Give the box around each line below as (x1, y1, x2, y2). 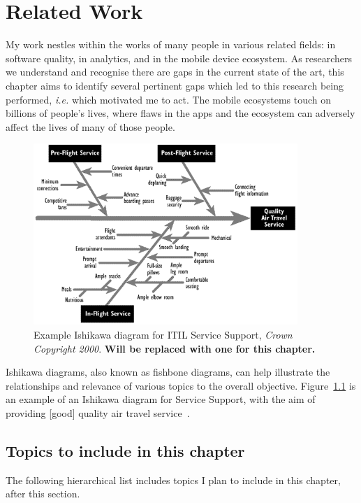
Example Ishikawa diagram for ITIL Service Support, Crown (34, 327, 293, 341)
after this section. (6, 486, 80, 501)
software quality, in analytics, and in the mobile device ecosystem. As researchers (6, 50, 353, 65)
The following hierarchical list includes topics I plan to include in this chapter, (6, 472, 341, 487)
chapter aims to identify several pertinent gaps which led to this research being (6, 78, 344, 92)
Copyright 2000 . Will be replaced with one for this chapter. (34, 341, 316, 355)
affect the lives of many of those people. (6, 119, 175, 134)
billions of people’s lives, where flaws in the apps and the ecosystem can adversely (6, 106, 355, 120)
